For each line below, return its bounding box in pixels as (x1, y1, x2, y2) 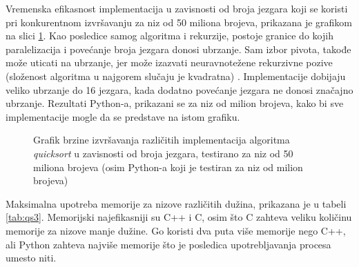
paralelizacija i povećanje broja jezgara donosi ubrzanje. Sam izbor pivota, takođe (6, 41, 351, 56)
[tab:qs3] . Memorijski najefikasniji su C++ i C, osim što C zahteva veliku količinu (6, 210, 352, 224)
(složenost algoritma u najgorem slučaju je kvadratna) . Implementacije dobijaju (6, 68, 346, 83)
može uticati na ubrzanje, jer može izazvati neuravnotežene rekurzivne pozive (6, 55, 333, 70)
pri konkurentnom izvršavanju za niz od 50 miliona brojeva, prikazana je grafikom (6, 14, 353, 29)
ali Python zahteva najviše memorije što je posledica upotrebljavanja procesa (6, 237, 331, 251)
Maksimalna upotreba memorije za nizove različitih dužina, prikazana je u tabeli (6, 196, 347, 210)
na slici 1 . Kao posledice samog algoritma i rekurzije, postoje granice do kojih (6, 28, 333, 43)
